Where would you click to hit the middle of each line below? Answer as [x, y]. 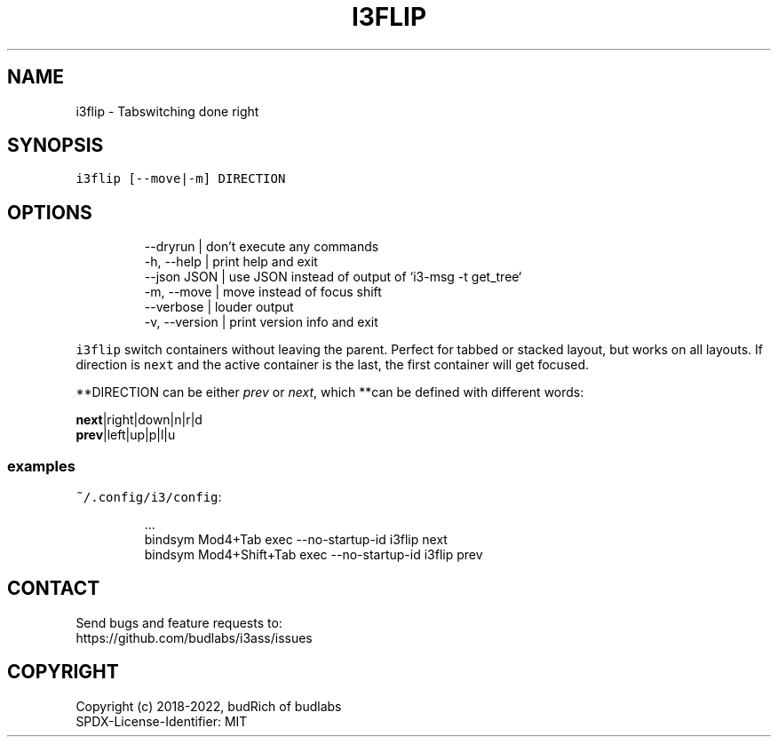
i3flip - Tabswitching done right [167, 111]
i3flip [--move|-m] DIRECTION [181, 179]
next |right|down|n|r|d [139, 420]
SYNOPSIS [56, 146]
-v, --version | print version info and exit [261, 322]
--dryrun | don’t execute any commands [262, 247]
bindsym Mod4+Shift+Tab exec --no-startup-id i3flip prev [314, 555]
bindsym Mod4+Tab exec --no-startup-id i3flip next [296, 540]
